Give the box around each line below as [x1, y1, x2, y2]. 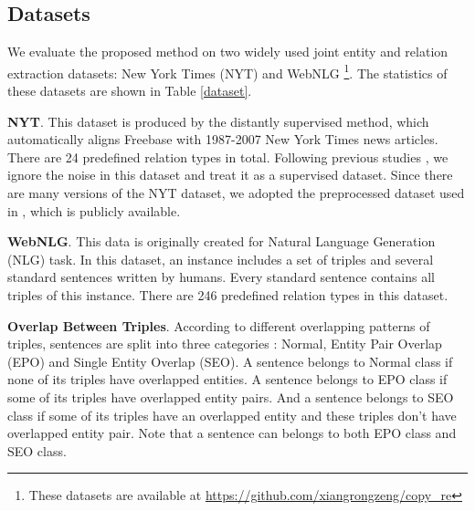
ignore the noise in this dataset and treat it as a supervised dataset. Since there [7, 165, 453, 184]
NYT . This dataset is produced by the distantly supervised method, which [7, 111, 429, 130]
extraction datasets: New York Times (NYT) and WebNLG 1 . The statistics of [7, 60, 448, 82]
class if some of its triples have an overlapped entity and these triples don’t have [7, 405, 457, 424]
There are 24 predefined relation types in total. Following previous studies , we [7, 147, 449, 166]
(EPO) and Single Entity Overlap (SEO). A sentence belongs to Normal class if [7, 351, 453, 370]
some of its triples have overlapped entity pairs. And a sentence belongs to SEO [7, 387, 454, 406]
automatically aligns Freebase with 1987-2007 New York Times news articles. [7, 130, 438, 149]
